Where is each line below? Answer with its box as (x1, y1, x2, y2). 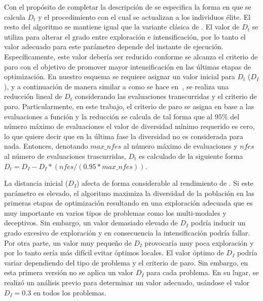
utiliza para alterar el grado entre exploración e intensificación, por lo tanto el (4, 31, 246, 42)
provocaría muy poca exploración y (144, 237, 254, 248)
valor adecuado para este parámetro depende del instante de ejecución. (4, 41, 223, 52)
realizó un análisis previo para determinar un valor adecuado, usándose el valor (4, 277, 249, 288)
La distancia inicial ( (4, 178, 68, 188)
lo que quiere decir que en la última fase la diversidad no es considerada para (4, 130, 243, 141)
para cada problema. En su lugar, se (146, 267, 259, 278)
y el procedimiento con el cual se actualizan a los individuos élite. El (38, 11, 251, 22)
